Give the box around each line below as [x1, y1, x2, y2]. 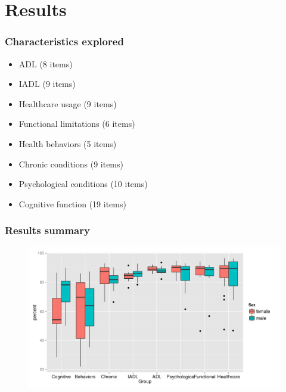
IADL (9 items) [18, 77, 76, 90]
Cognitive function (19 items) [18, 197, 126, 210]
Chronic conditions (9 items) [18, 157, 123, 170]
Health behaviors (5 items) [18, 137, 117, 150]
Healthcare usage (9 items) [18, 97, 117, 110]
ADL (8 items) [18, 57, 73, 70]
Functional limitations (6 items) [18, 117, 135, 130]
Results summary [5, 223, 90, 238]
